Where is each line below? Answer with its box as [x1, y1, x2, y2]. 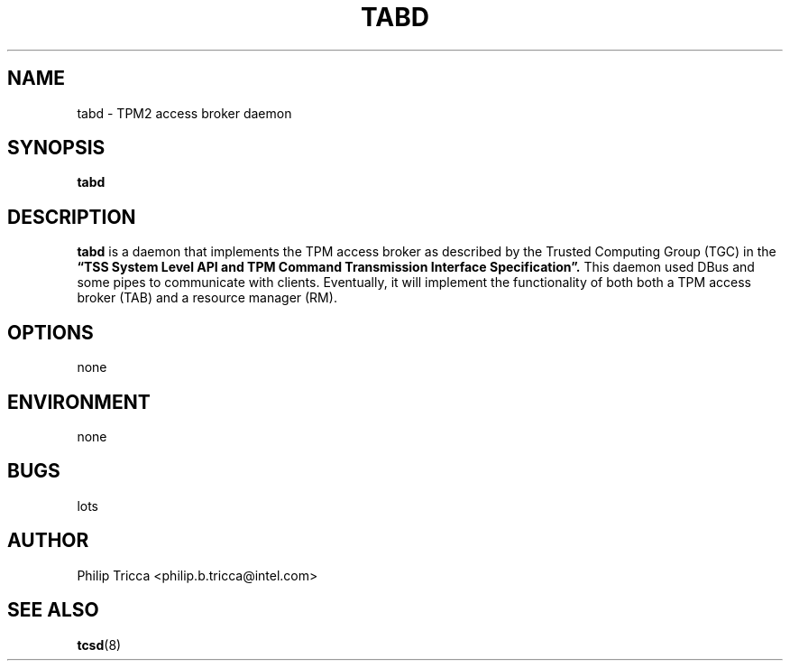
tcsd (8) [77, 636, 122, 653]
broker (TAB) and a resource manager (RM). [77, 290, 337, 306]
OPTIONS [7, 320, 94, 344]
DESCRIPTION [7, 205, 136, 228]
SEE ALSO [7, 598, 99, 622]
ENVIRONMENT [7, 390, 151, 413]
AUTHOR [7, 529, 89, 552]
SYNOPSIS [7, 136, 106, 160]
